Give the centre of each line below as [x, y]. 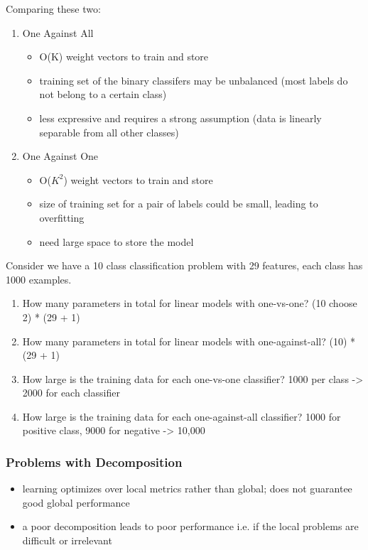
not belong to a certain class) [103, 94]
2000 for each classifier [71, 393]
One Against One [60, 156]
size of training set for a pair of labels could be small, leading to [179, 204]
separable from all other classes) [109, 132]
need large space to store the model [117, 241]
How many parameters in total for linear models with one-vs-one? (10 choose [190, 303]
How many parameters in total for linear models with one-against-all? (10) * [189, 341]
